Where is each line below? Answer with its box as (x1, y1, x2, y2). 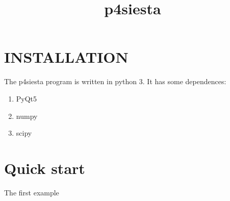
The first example (4, 187, 59, 197)
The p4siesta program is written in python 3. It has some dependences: (4, 76, 226, 87)
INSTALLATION (4, 46, 129, 67)
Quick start (4, 157, 85, 178)
